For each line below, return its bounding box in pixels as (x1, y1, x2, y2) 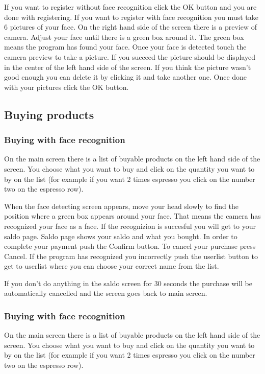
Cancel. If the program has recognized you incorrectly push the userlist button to (4, 250, 258, 261)
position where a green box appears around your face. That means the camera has (4, 211, 261, 221)
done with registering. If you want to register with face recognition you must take (4, 11, 258, 22)
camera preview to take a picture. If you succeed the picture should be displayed (4, 51, 256, 62)
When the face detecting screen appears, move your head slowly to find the (4, 200, 238, 211)
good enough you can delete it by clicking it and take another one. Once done (4, 72, 247, 82)
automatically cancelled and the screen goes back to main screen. (4, 288, 207, 298)
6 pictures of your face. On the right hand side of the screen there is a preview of (4, 21, 257, 32)
